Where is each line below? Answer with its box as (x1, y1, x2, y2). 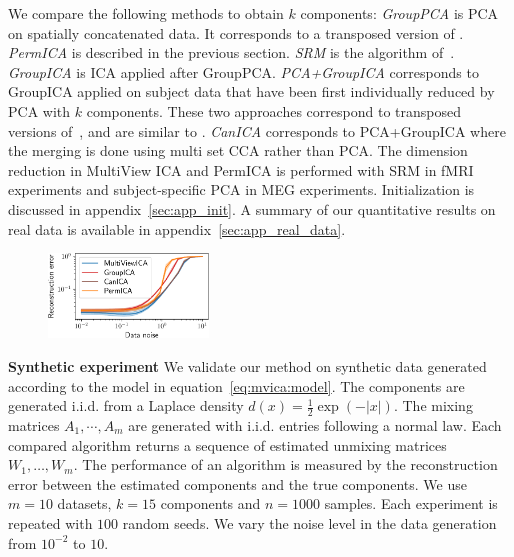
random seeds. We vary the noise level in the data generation (122, 512, 497, 533)
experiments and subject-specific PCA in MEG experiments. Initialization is (8, 179, 475, 200)
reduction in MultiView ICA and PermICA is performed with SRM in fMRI (8, 159, 474, 180)
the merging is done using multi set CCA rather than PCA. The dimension (8, 140, 468, 161)
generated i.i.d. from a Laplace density (8, 395, 244, 416)
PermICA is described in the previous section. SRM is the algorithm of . (8, 42, 455, 63)
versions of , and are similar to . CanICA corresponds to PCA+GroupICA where (8, 120, 506, 141)
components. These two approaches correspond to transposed (86, 100, 461, 121)
